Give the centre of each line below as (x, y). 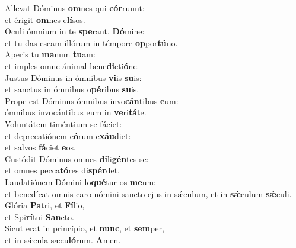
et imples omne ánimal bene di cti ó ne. (72, 65)
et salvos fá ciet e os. (40, 147)
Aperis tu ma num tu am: (50, 54)
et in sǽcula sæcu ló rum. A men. (63, 239)
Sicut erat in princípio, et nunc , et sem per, (85, 228)
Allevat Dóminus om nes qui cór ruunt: (75, 8)
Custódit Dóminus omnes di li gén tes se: (77, 158)
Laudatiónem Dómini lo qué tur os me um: (80, 181)
